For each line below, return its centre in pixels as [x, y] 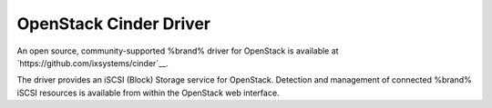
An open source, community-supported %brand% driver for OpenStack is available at [178, 51]
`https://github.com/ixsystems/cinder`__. [92, 63]
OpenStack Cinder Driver [114, 24]
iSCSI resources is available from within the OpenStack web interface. [148, 93]
